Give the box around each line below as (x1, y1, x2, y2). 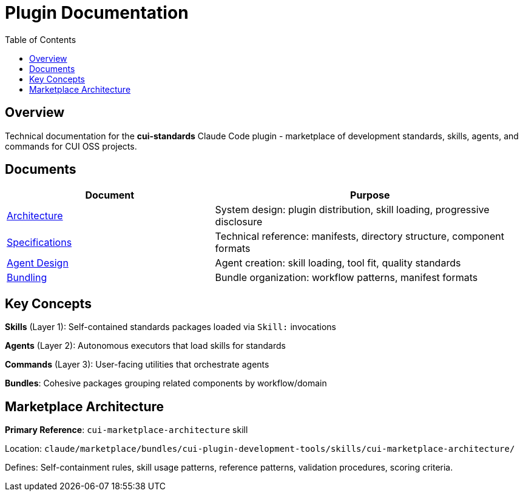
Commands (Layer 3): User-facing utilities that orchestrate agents (5, 359, 269, 370)
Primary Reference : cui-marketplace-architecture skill (5, 425, 248, 435)
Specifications (7, 236, 72, 249)
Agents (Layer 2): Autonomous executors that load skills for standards (5, 340, 286, 351)
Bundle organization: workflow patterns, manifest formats (215, 271, 478, 284)
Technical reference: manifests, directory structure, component (215, 230, 504, 243)
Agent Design (7, 257, 69, 269)
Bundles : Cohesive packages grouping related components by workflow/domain (5, 378, 327, 389)
